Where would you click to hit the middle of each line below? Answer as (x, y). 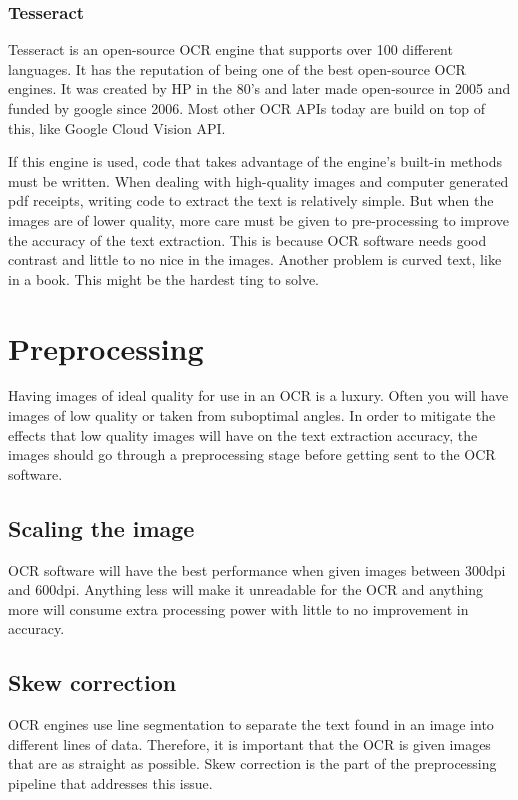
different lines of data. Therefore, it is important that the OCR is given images (249, 743)
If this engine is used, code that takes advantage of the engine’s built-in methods (255, 161)
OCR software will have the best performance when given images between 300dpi (257, 569)
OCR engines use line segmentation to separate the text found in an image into (251, 724)
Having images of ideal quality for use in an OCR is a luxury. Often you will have (258, 395)
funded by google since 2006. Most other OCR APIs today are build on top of (247, 108)
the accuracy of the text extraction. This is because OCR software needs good (247, 239)
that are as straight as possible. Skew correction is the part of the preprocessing (252, 763)
